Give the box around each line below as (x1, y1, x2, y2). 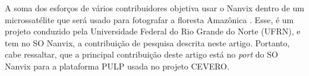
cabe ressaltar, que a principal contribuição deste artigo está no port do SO (5, 48, 278, 61)
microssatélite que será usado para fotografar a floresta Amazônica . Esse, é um (5, 13, 294, 26)
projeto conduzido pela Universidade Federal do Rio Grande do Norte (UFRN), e (5, 25, 301, 37)
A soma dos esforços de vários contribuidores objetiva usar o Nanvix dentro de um (5, 2, 304, 14)
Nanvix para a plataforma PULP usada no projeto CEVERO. (5, 59, 229, 72)
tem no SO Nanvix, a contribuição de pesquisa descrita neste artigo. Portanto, (5, 36, 290, 49)
